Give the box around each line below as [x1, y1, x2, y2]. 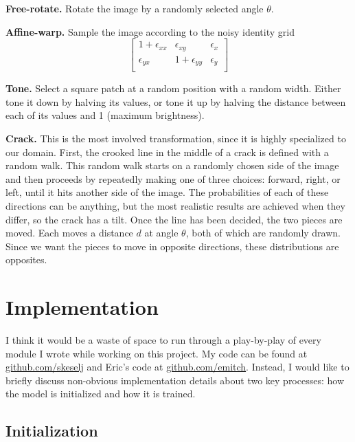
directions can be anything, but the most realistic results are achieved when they [5, 198, 345, 212]
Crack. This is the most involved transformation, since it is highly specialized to [5, 131, 346, 145]
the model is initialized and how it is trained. [5, 386, 196, 401]
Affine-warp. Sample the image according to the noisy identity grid [5, 24, 295, 38]
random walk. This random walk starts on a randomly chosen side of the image [5, 158, 339, 173]
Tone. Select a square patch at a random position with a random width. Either [5, 81, 341, 96]
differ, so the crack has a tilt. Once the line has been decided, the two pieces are [5, 212, 343, 226]
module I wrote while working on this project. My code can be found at [5, 346, 308, 360]
